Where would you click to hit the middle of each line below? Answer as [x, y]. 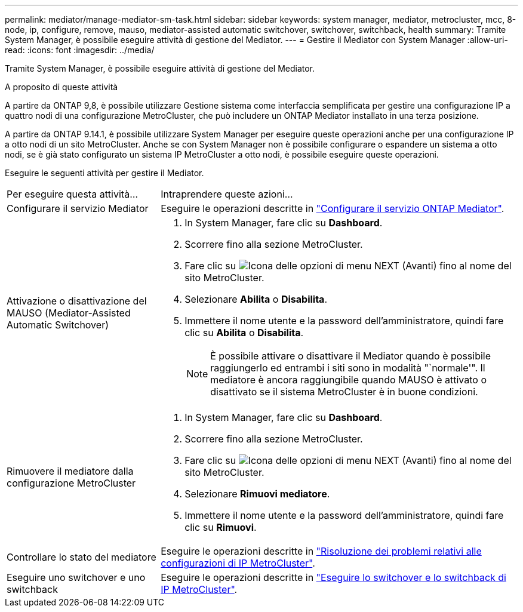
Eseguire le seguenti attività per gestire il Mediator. [104, 173]
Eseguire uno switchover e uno [76, 577]
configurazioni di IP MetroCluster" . [238, 563]
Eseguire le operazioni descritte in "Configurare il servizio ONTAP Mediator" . [333, 208]
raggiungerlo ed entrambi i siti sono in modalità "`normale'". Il [348, 368]
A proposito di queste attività [61, 87]
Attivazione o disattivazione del [77, 301]
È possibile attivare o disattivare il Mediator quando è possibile [351, 356]
